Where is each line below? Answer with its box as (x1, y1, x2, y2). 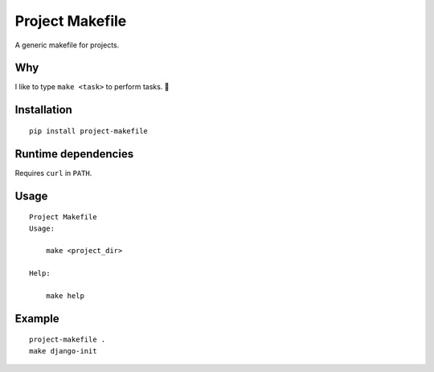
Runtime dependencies (14, 147, 134, 161)
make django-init (29, 346, 97, 355)
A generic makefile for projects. (14, 40, 120, 50)
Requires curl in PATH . (14, 168, 92, 178)
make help (45, 291, 84, 300)
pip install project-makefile (29, 126, 149, 136)
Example (14, 312, 59, 325)
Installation (14, 103, 72, 117)
